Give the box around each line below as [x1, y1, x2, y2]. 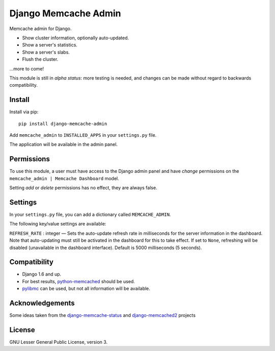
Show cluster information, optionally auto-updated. [22, 35, 129, 41]
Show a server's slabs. [22, 49, 70, 55]
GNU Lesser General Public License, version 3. [9, 339, 108, 345]
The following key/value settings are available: [9, 221, 106, 227]
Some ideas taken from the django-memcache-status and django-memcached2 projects [9, 312, 196, 318]
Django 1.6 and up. [22, 271, 62, 278]
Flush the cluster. [22, 56, 59, 62]
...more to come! [9, 65, 44, 71]
